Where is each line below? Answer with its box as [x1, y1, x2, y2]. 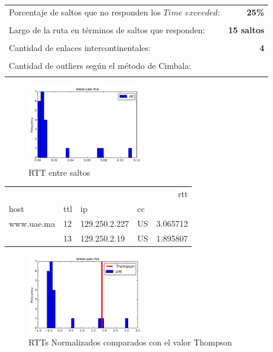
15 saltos [228, 23, 265, 36]
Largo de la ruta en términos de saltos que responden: [9, 23, 205, 36]
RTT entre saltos [28, 166, 90, 178]
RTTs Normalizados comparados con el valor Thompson [28, 336, 232, 348]
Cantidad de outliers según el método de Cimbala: [9, 59, 192, 72]
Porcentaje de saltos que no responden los [9, 5, 161, 18]
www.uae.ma [9, 217, 55, 229]
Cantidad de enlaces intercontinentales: [9, 41, 151, 53]
